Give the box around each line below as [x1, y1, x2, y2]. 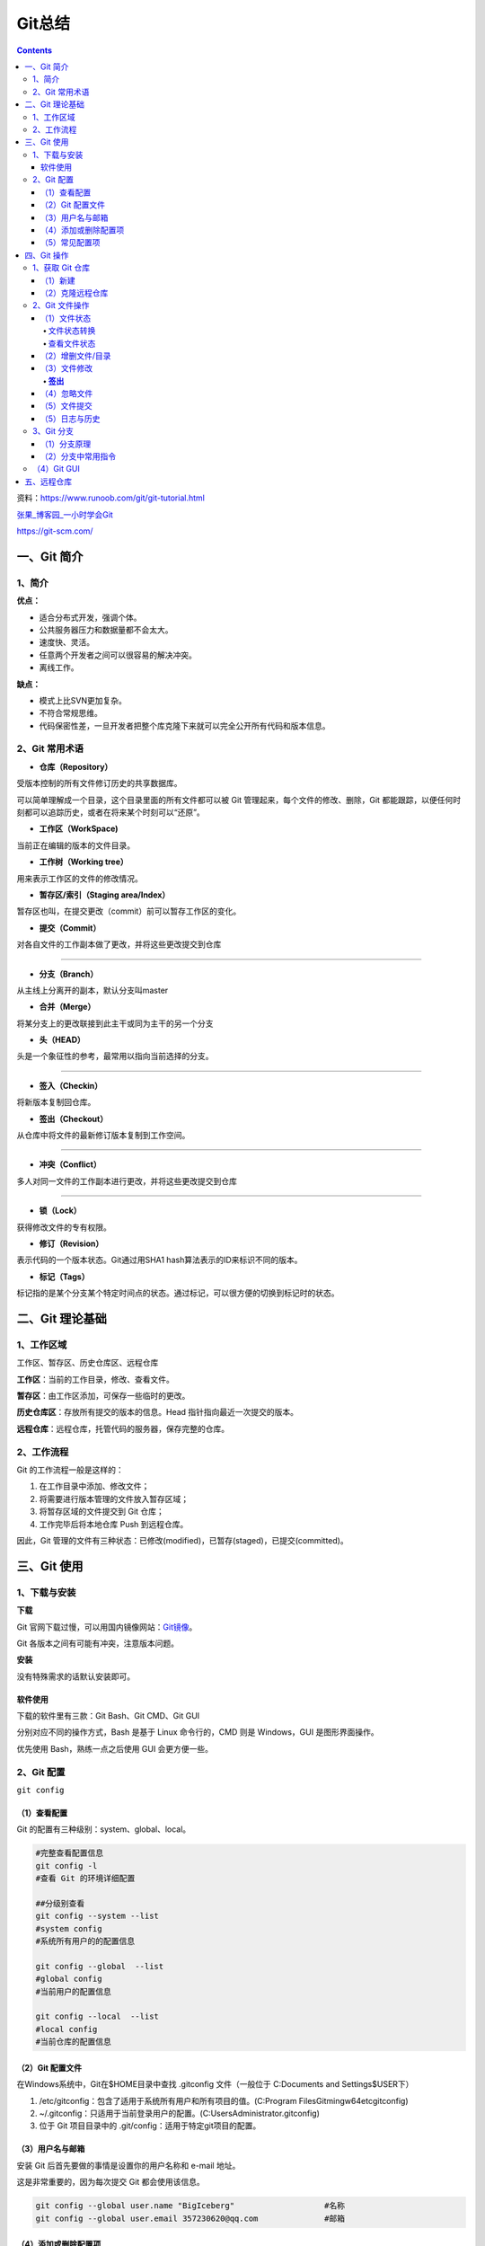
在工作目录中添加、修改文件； [39, 1481, 150, 1491]
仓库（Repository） [39, 761, 113, 772]
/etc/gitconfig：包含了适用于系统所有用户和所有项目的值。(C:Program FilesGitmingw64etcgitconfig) [39, 2095, 409, 2106]
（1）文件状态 [40, 313, 92, 323]
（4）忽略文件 [40, 388, 93, 399]
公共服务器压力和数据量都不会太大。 [39, 624, 173, 635]
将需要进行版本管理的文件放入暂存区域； [39, 1493, 189, 1504]
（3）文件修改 [40, 363, 93, 374]
